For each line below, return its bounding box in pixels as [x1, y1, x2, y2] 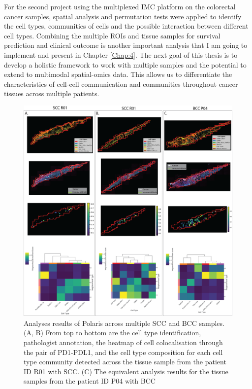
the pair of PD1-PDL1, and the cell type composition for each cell [24, 347, 223, 357]
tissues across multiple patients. [4, 88, 99, 99]
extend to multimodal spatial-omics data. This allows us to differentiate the [4, 69, 232, 79]
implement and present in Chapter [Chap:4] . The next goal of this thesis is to [4, 49, 238, 60]
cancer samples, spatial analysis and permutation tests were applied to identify [4, 11, 242, 21]
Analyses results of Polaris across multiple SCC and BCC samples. [24, 318, 224, 328]
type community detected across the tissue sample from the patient [24, 356, 226, 367]
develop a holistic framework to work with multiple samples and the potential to [4, 59, 247, 70]
